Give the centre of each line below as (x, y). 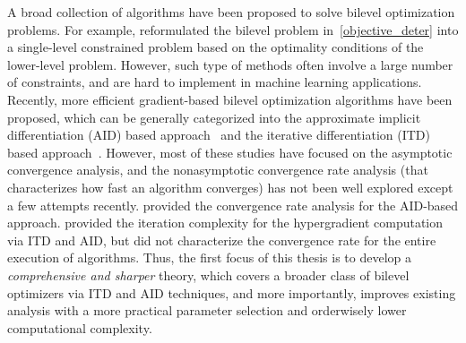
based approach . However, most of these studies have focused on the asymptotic (230, 152)
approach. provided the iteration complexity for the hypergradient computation (225, 223)
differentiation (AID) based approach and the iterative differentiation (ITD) (219, 135)
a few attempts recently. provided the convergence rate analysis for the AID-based (233, 205)
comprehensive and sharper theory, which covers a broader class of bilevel (208, 274)
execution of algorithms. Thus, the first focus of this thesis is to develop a (210, 257)
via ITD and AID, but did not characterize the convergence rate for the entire (222, 240)
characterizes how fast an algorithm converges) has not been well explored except (230, 187)
